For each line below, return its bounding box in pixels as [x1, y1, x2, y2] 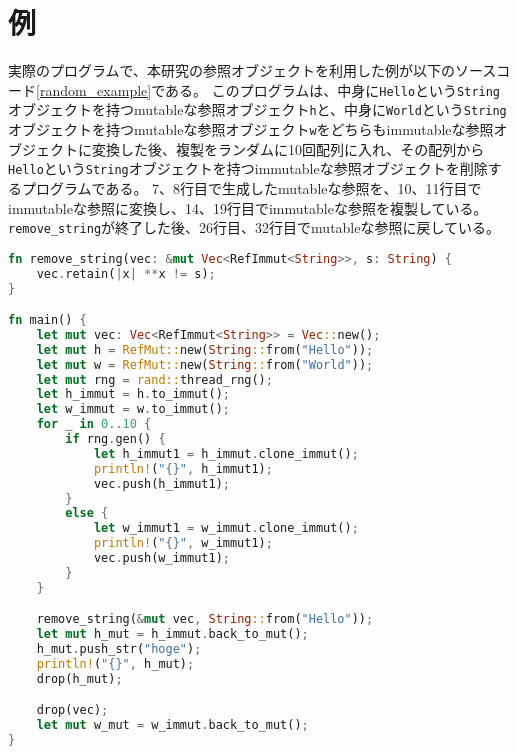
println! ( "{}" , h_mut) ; [36, 656, 195, 671]
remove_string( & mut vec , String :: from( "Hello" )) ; [36, 612, 374, 627]
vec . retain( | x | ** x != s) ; [36, 266, 216, 281]
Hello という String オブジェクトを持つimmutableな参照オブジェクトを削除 [8, 158, 488, 179]
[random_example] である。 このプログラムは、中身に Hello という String [36, 79, 501, 100]
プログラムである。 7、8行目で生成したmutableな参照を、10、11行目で [21, 177, 482, 198]
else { [65, 506, 109, 521]
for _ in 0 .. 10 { [36, 417, 152, 432]
